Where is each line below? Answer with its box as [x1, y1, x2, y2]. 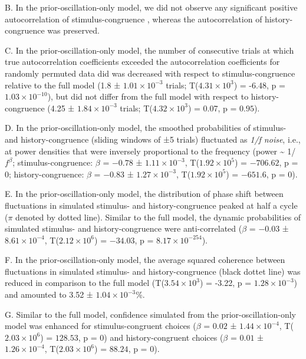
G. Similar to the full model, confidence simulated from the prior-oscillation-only [5, 308, 296, 320]
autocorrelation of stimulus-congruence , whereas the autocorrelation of [5, 12, 262, 25]
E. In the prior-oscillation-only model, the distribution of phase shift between [5, 187, 284, 200]
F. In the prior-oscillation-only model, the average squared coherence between [5, 253, 285, 266]
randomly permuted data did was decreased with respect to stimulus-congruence [5, 67, 295, 79]
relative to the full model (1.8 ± [5, 78, 121, 91]
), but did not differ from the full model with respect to [47, 90, 249, 103]
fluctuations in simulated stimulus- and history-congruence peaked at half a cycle [5, 199, 298, 211]
